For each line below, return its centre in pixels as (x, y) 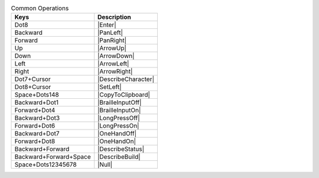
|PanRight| (112, 40)
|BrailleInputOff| (120, 102)
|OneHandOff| (117, 134)
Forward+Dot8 (35, 141)
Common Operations (40, 8)
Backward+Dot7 (37, 134)
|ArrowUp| (112, 48)
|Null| (105, 164)
